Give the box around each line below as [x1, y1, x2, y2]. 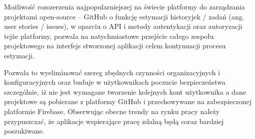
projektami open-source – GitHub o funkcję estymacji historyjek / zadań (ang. [4, 11, 244, 21]
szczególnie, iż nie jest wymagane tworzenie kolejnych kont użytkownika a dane [4, 86, 246, 97]
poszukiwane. [4, 126, 44, 136]
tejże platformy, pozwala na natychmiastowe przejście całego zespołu [4, 30, 214, 41]
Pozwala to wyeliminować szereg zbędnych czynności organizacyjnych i [4, 67, 220, 77]
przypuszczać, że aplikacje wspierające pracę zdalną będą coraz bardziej [4, 116, 224, 126]
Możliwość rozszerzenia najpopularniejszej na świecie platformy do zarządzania [4, 1, 245, 11]
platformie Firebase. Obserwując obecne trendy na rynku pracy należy [4, 106, 220, 116]
